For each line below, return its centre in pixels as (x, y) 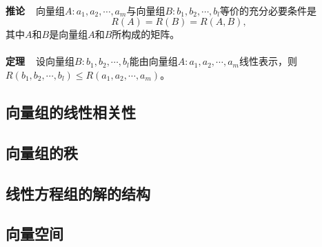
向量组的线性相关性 (71, 111)
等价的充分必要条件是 (268, 10)
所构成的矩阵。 (146, 34)
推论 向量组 (36, 10)
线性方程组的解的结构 (78, 193)
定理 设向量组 (40, 61)
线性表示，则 (268, 61)
